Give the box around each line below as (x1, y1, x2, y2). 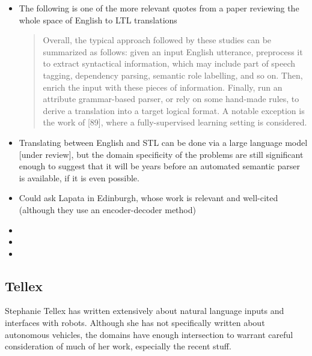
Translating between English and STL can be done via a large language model (19, 136, 308, 148)
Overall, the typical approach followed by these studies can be (43, 34, 272, 46)
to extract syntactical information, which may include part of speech (43, 57, 296, 70)
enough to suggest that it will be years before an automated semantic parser (19, 160, 300, 172)
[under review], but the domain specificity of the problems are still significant (19, 148, 304, 160)
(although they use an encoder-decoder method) (19, 203, 196, 216)
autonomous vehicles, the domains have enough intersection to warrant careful (5, 328, 293, 340)
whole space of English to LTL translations (19, 13, 177, 26)
